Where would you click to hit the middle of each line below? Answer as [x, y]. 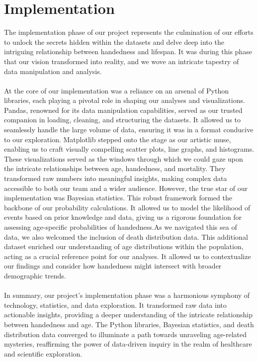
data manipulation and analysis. [53, 71]
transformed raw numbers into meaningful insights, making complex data [116, 178]
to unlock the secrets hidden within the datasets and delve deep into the [114, 42]
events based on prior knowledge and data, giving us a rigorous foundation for [123, 217]
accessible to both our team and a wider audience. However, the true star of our [126, 188]
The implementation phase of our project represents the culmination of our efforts [129, 32]
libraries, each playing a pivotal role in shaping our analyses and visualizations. [125, 100]
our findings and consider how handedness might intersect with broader [113, 266]
